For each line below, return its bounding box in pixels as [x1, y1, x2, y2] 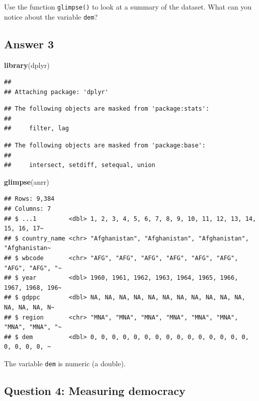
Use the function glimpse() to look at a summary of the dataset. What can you [4, 2, 252, 12]
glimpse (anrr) [4, 176, 49, 187]
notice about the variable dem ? [4, 11, 98, 22]
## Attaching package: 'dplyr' [4, 88, 109, 96]
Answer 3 [4, 36, 54, 51]
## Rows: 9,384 [4, 195, 55, 203]
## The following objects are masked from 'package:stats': [4, 105, 210, 113]
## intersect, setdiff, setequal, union [4, 162, 155, 169]
